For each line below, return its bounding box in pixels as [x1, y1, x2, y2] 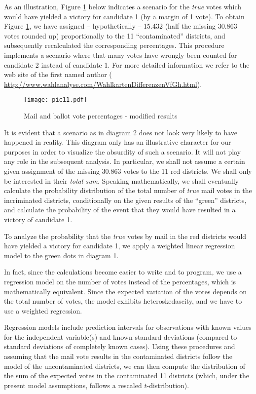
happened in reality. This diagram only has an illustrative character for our [4, 137, 231, 147]
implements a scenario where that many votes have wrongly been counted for [4, 49, 237, 60]
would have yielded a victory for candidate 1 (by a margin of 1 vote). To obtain [4, 11, 245, 21]
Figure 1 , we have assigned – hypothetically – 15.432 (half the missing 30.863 [4, 21, 237, 31]
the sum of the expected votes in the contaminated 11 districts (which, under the [4, 370, 249, 381]
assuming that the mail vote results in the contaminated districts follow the [4, 351, 232, 361]
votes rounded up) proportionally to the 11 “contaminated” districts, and [4, 30, 225, 40]
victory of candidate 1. [4, 214, 73, 224]
